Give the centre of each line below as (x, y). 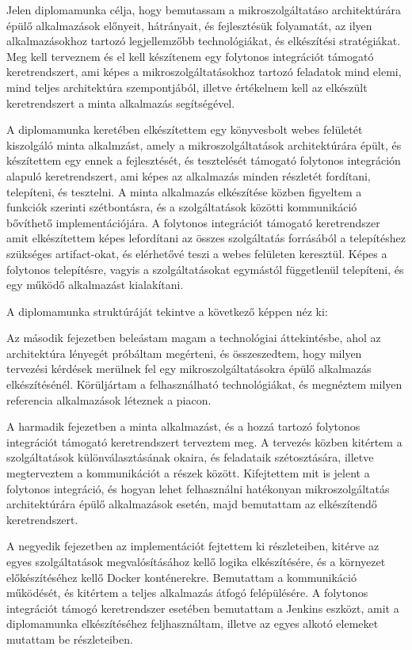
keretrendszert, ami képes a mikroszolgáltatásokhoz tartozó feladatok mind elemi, (204, 72)
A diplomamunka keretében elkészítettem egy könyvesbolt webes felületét (185, 129)
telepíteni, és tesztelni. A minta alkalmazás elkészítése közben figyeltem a (184, 191)
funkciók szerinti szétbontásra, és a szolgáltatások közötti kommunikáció (182, 207)
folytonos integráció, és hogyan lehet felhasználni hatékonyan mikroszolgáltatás (198, 488)
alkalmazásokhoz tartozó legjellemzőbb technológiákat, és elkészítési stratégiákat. (204, 41)
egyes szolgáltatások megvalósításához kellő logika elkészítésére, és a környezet (196, 561)
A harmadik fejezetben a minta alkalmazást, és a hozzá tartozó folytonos (183, 426)
